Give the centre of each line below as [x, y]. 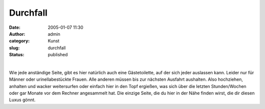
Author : [17, 34]
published [58, 55]
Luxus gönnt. [22, 100]
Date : [15, 27]
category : [19, 41]
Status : [17, 55]
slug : [14, 48]
